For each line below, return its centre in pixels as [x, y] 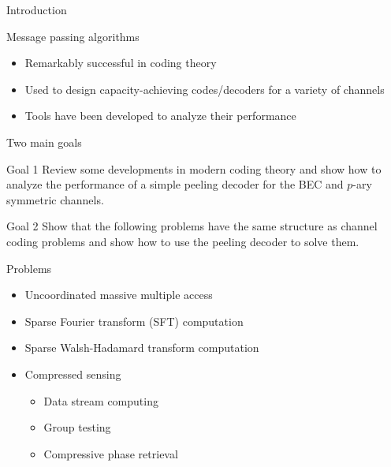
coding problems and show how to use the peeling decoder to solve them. [183, 241]
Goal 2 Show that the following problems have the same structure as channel [192, 226]
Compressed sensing [73, 374]
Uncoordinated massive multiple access [119, 295]
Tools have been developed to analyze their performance [160, 116]
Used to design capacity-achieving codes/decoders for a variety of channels [205, 89]
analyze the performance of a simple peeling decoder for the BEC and [175, 184]
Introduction [37, 9]
